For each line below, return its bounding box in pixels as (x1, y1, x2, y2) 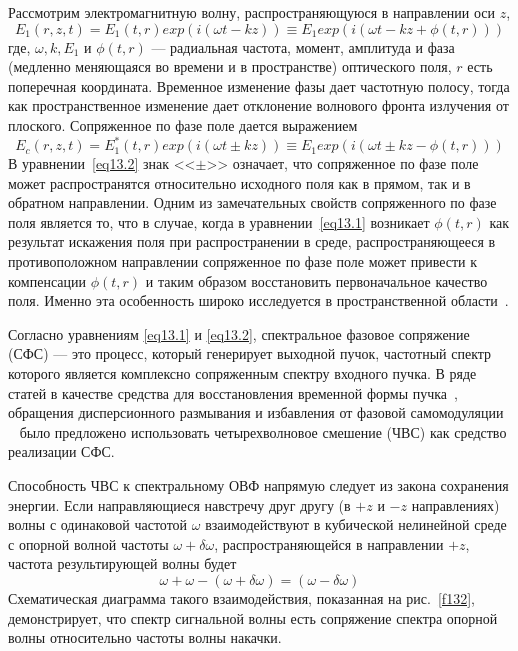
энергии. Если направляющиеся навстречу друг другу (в (8, 494, 351, 515)
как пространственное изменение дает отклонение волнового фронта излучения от (8, 95, 509, 116)
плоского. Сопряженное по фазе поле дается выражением (8, 114, 358, 135)
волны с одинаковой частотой (8, 514, 188, 535)
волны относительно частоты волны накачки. (8, 627, 282, 648)
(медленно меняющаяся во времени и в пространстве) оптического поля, (8, 56, 452, 77)
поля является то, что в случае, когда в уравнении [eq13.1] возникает (8, 211, 430, 232)
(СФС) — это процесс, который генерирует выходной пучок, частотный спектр (8, 343, 492, 364)
